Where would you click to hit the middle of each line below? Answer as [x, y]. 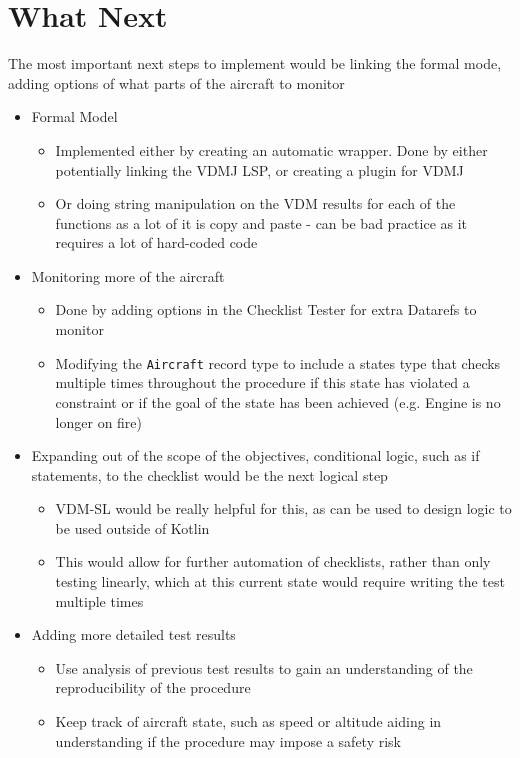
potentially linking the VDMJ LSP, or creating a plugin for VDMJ [259, 169]
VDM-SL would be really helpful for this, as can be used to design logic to [283, 508]
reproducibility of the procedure [153, 687]
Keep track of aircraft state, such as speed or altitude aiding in [248, 721]
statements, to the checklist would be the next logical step [209, 474]
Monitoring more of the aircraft [128, 275]
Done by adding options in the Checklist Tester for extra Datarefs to [266, 309]
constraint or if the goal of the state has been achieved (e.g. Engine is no [278, 401]
